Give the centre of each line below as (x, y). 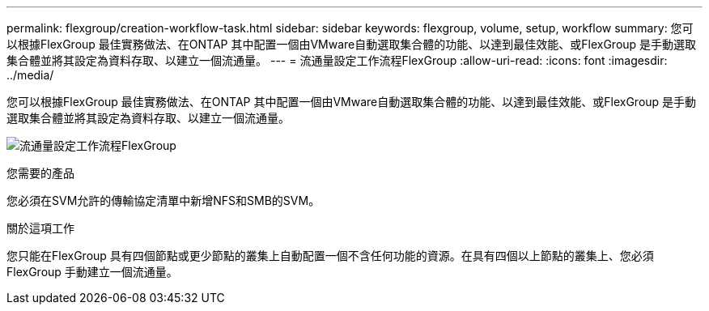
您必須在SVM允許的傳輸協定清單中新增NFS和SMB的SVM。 (163, 200)
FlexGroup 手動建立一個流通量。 (92, 272)
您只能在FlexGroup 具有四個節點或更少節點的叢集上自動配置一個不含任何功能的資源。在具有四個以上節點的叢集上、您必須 (330, 256)
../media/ (30, 75)
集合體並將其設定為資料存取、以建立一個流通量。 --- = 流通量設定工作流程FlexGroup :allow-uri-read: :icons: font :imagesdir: (337, 60)
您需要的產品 (40, 173)
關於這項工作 (40, 228)
